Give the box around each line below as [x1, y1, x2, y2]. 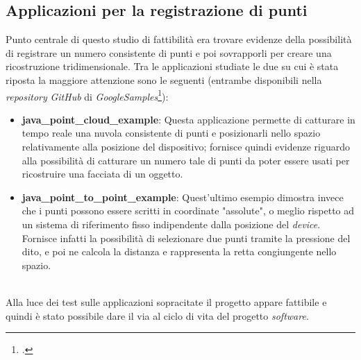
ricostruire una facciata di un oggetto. [22, 166, 183, 181]
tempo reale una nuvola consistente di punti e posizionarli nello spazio [22, 126, 321, 140]
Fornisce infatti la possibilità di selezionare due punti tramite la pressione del [22, 230, 351, 245]
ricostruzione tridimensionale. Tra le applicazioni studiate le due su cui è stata [6, 59, 339, 74]
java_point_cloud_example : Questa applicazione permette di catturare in [22, 112, 355, 126]
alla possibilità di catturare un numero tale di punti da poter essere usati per [22, 153, 350, 167]
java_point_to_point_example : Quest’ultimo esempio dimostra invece [22, 189, 344, 204]
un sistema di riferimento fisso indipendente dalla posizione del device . [22, 216, 321, 231]
